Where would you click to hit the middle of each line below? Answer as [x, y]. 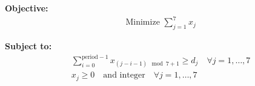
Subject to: [28, 45]
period [90, 57]
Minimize [143, 23]
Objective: [27, 8]
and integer [124, 75]
